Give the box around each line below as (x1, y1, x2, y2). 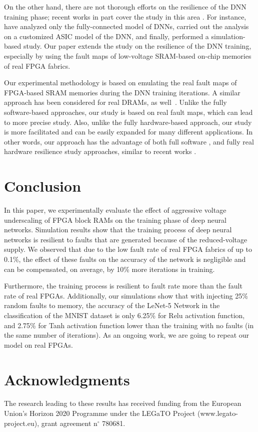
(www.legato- (197, 408, 238, 418)
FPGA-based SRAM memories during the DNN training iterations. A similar (4, 87, 240, 97)
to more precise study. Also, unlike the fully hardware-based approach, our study (4, 116, 252, 127)
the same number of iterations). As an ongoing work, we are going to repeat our (4, 330, 249, 340)
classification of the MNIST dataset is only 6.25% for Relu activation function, (4, 310, 245, 320)
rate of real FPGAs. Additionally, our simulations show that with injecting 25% (4, 290, 248, 301)
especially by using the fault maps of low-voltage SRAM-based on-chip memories (4, 50, 251, 61)
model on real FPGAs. (4, 339, 73, 350)
